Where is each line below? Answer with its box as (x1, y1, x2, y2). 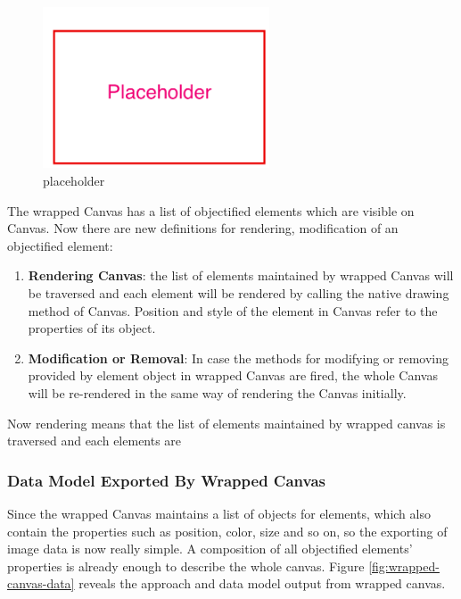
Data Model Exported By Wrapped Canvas (7, 469, 325, 491)
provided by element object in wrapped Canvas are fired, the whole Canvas (28, 366, 438, 385)
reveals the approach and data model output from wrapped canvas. (78, 574, 446, 593)
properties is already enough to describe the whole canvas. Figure (7, 556, 365, 575)
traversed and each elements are (7, 431, 182, 450)
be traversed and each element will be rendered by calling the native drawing (28, 283, 449, 302)
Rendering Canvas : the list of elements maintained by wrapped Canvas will (28, 266, 454, 285)
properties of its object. (28, 319, 156, 337)
